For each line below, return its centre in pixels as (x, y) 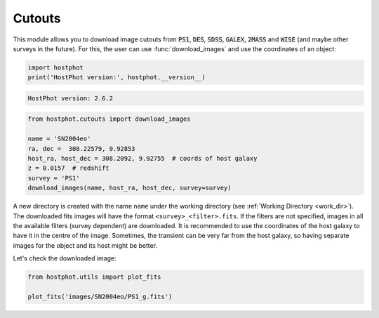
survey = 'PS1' (54, 178)
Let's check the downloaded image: (65, 258)
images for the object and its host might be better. (85, 245)
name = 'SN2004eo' (59, 139)
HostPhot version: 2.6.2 (71, 98)
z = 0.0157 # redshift (69, 168)
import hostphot (56, 67)
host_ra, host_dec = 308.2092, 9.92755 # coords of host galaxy (142, 159)
